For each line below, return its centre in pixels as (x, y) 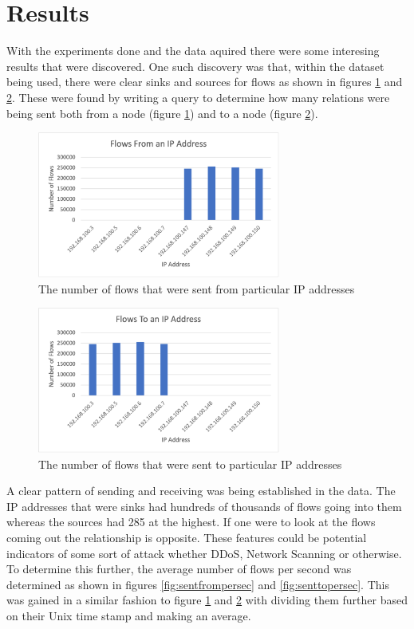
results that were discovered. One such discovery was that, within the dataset (195, 66)
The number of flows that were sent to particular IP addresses (190, 464)
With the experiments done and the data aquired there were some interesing (193, 51)
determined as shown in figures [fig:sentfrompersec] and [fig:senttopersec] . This (198, 584)
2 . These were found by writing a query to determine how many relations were (198, 97)
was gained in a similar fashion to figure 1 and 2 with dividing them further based (207, 600)
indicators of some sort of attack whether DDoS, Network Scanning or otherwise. (204, 553)
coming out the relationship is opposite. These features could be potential (187, 537)
